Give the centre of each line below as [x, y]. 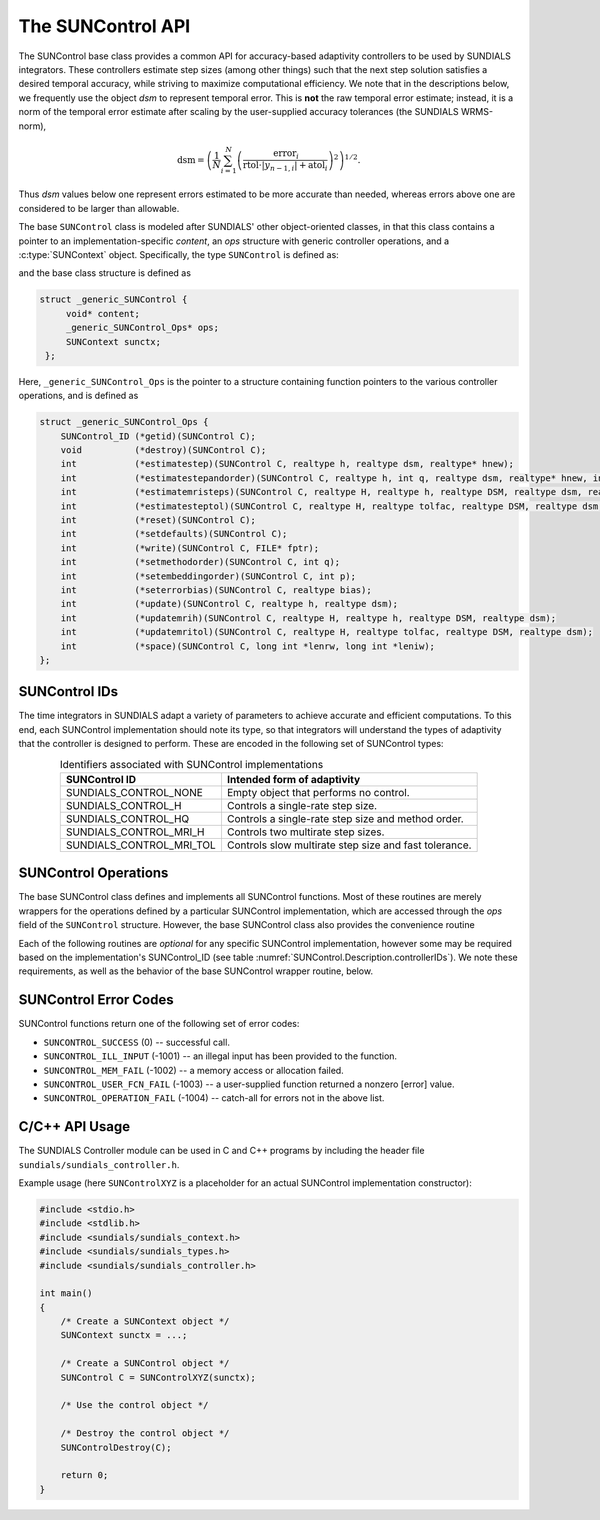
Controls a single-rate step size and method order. [345, 818]
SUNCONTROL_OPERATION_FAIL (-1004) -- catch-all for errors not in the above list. [214, 1098]
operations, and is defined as [78, 396]
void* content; [102, 313]
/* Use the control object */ [134, 1405]
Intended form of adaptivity [293, 779]
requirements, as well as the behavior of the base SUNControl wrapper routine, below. [196, 971]
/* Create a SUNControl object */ [145, 1363]
